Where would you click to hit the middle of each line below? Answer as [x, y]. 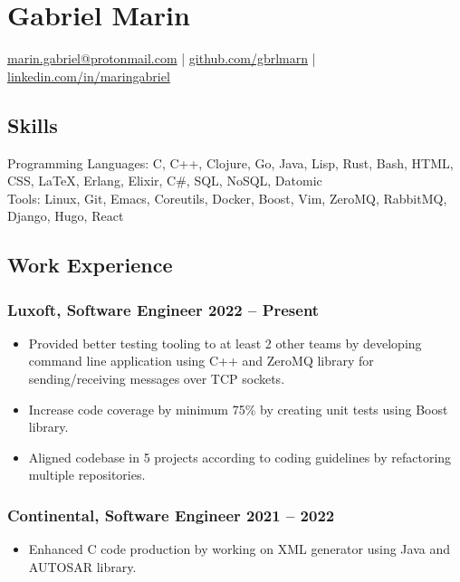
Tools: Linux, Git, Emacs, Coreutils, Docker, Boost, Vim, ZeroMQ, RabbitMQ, [227, 198]
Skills [33, 124]
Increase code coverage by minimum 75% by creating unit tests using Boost [238, 409]
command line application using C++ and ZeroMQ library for [201, 361]
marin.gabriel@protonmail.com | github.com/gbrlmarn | [162, 58]
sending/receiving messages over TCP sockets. [157, 379]
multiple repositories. [87, 475]
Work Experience [90, 265]
